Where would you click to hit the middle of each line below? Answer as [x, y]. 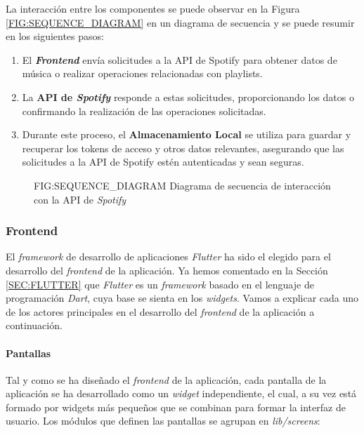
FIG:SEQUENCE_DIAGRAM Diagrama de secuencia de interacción [182, 185]
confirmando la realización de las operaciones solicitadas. [144, 111]
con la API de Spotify [80, 199]
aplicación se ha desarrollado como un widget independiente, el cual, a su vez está [181, 393]
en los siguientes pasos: [55, 36]
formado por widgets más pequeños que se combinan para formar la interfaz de [176, 407]
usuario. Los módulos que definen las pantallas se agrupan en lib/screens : [163, 421]
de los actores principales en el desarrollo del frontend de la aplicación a [160, 311]
